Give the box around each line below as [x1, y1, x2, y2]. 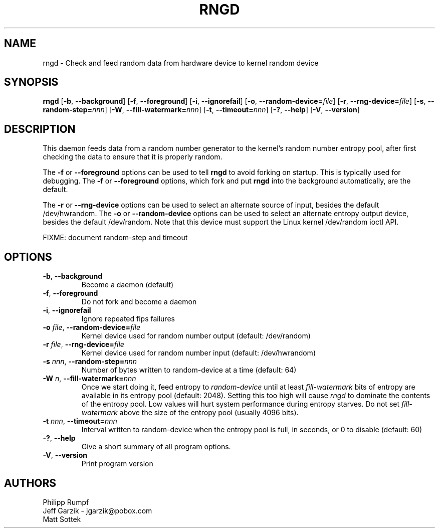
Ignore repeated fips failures [81, 314, 175, 323]
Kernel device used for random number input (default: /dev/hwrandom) [81, 348, 316, 358]
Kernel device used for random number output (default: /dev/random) [81, 331, 311, 340]
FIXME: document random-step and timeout [43, 233, 188, 242]
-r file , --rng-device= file [43, 340, 124, 349]
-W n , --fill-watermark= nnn [43, 374, 136, 383]
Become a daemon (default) [81, 280, 174, 289]
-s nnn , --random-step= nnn [43, 357, 137, 366]
